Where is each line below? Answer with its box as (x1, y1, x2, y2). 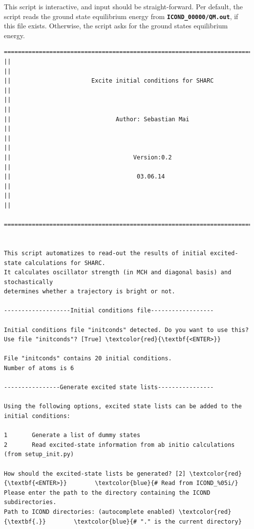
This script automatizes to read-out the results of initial (4, 249, 207, 257)
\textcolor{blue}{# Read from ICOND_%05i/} (95, 480, 238, 487)
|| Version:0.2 (4, 154, 172, 161)
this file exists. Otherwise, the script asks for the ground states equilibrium (4, 21, 228, 31)
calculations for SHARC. (24, 259, 106, 266)
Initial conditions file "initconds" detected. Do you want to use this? (4, 326, 249, 333)
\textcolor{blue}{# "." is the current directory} (74, 518, 242, 525)
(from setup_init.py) (4, 451, 74, 458)
